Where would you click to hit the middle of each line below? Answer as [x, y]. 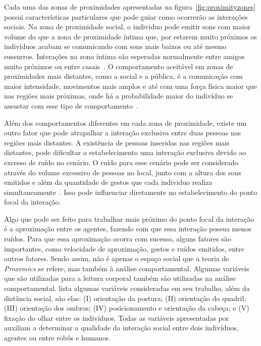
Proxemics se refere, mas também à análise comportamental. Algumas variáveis [127, 268]
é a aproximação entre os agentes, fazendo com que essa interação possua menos [128, 229]
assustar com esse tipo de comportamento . [71, 105]
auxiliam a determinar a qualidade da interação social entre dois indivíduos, [121, 328]
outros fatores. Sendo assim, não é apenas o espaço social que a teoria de [117, 258]
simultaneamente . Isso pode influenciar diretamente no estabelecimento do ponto [131, 192]
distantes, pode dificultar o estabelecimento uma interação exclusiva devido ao [125, 152]
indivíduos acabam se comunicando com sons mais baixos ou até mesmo [115, 46]
